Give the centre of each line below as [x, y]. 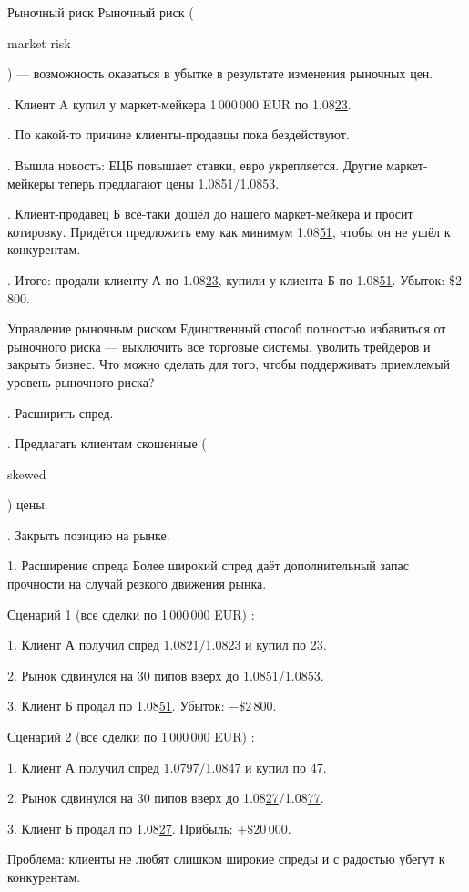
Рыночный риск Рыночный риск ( [101, 12]
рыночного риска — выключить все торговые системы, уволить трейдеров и [219, 346]
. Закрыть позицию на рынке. [89, 534]
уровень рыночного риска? [81, 381]
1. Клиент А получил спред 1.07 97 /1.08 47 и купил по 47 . [167, 767]
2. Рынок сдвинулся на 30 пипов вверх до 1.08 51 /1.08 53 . [166, 675]
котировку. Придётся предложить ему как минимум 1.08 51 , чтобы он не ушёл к [229, 231]
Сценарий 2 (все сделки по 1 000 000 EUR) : [131, 737]
